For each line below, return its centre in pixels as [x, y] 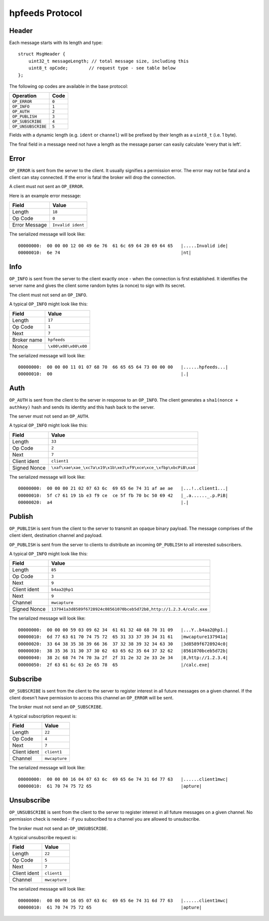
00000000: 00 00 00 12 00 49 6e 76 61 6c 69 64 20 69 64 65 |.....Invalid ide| [123, 245]
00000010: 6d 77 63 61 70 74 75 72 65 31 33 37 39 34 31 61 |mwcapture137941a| [123, 637]
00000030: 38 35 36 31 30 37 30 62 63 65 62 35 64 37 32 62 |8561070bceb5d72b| [123, 651]
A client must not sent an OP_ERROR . [47, 187]
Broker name [27, 340]
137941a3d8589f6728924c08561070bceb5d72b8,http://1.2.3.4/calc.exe [129, 609]
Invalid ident [68, 225]
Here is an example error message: [45, 196]
